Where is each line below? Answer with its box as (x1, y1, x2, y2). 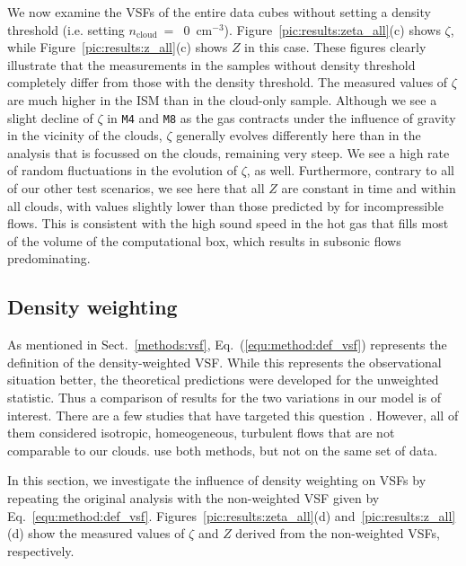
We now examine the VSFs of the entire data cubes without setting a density (7, 3, 431, 21)
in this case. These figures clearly (244, 38, 426, 57)
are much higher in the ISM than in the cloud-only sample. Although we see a (7, 90, 437, 109)
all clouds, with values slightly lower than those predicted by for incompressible (7, 196, 444, 215)
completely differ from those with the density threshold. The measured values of (7, 73, 448, 92)
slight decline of (7, 108, 93, 127)
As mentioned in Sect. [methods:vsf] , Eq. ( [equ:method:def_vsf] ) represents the (7, 335, 447, 354)
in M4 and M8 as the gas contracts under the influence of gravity (107, 108, 456, 127)
